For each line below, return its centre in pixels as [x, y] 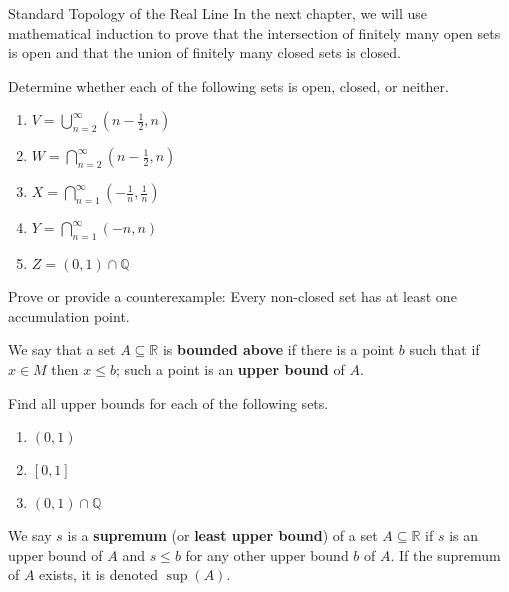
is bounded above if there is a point [278, 349]
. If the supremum [445, 554]
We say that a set [62, 349]
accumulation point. [69, 315]
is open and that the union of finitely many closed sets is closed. [204, 52]
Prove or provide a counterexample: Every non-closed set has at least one [232, 296]
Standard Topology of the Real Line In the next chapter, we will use [217, 13]
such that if [444, 349]
